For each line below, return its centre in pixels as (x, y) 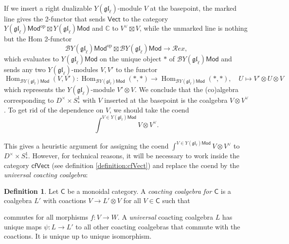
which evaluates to (31, 58)
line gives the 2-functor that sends (55, 18)
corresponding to (29, 100)
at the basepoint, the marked (193, 8)
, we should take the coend (149, 109)
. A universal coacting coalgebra (165, 217)
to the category (145, 18)
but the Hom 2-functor (38, 39)
